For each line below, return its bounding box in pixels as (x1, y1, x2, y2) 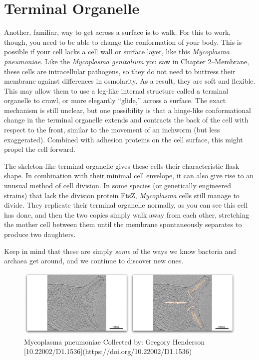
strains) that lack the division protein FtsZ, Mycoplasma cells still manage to (4, 190, 240, 200)
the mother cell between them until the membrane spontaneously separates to (4, 219, 242, 230)
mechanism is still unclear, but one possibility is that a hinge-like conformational (4, 105, 251, 115)
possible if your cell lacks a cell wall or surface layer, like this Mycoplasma (4, 46, 230, 57)
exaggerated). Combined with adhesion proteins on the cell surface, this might (4, 134, 243, 144)
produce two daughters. (4, 229, 76, 239)
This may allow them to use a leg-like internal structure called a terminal (4, 85, 229, 96)
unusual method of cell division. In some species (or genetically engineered (4, 180, 232, 191)
